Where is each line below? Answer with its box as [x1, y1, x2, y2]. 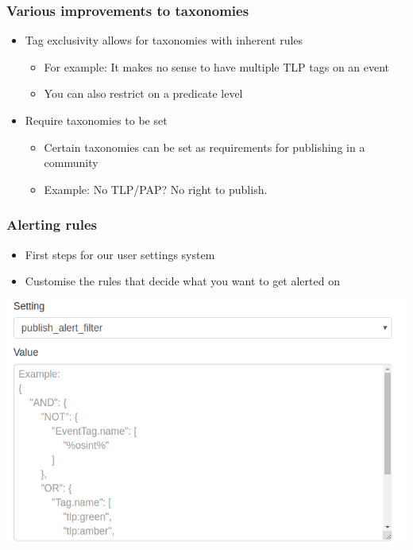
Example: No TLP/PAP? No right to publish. [44, 180, 268, 197]
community [44, 154, 98, 171]
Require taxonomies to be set [25, 112, 168, 128]
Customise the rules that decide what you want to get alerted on [25, 273, 340, 289]
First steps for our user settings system [25, 246, 215, 262]
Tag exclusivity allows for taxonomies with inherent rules [25, 32, 303, 48]
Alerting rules [6, 215, 97, 234]
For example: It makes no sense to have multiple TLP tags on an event [44, 58, 390, 75]
